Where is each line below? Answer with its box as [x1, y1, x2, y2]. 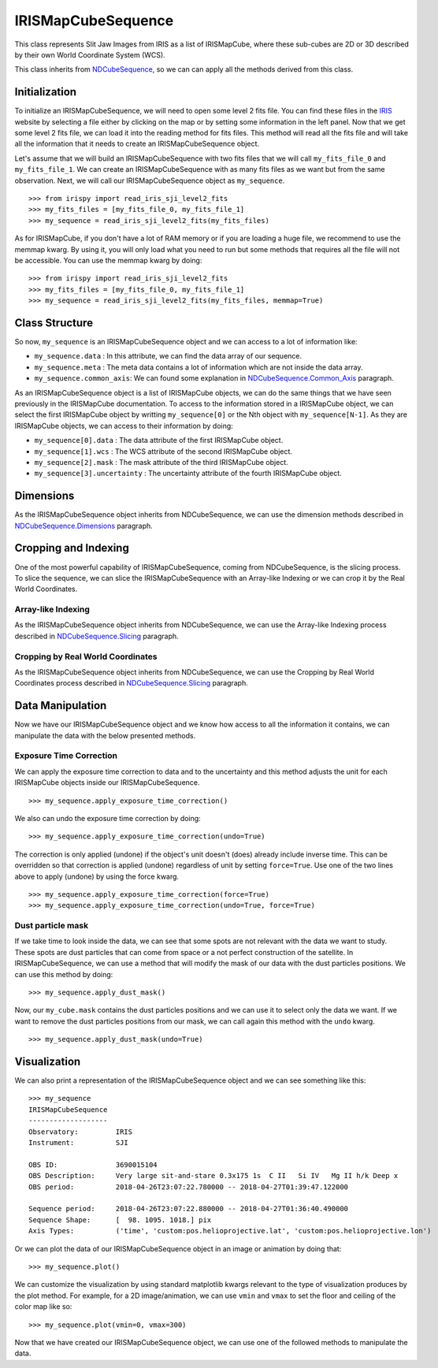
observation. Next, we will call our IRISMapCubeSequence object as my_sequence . [14, 176, 285, 185]
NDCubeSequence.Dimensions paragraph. [14, 521, 153, 530]
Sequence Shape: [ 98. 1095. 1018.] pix [28, 1215, 212, 1225]
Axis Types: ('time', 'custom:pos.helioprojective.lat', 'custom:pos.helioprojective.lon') [28, 1226, 432, 1236]
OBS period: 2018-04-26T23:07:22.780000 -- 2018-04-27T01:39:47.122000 [28, 1182, 349, 1191]
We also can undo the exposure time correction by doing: [14, 813, 201, 823]
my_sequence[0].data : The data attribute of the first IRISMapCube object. [34, 436, 284, 445]
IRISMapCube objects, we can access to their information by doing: [14, 421, 234, 430]
